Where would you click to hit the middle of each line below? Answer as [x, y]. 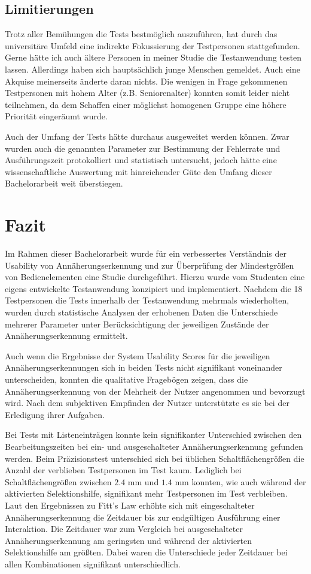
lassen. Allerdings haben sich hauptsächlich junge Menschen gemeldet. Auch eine [153, 69]
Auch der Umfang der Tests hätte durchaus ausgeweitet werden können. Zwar [147, 136]
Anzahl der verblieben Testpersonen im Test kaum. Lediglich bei [123, 470]
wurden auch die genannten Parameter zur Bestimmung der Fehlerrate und [143, 148]
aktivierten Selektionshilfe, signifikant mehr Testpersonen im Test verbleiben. [146, 493]
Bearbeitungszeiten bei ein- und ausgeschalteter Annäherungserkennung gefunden [154, 446]
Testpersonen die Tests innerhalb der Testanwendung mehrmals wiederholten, [147, 300]
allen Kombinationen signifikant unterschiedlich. [93, 564]
